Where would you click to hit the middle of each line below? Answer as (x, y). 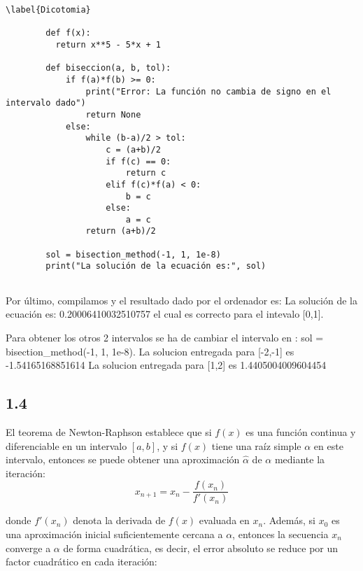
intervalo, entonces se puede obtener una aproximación (123, 459)
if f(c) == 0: (138, 161)
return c (146, 173)
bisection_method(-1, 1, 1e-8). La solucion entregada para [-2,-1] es (150, 351)
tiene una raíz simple (256, 445)
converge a (28, 548)
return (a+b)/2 (121, 231)
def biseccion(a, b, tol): (108, 68)
